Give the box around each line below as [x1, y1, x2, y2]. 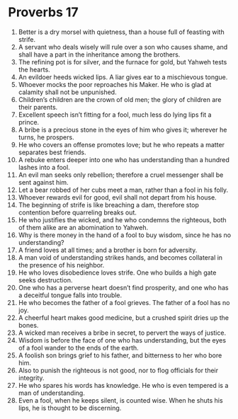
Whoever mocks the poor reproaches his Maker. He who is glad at [18, 80, 212, 88]
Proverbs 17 [8, 4, 79, 21]
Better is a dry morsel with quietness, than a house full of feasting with [18, 28, 225, 36]
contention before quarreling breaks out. [18, 208, 137, 217]
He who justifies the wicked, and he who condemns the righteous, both [18, 215, 227, 224]
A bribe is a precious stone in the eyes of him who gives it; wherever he [18, 125, 227, 134]
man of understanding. [18, 389, 86, 397]
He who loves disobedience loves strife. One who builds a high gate [18, 268, 217, 277]
